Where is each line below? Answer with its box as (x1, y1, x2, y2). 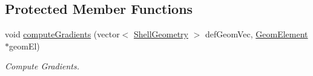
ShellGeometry (134, 28, 188, 40)
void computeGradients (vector (5, 28, 120, 40)
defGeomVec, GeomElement (205, 28, 308, 40)
